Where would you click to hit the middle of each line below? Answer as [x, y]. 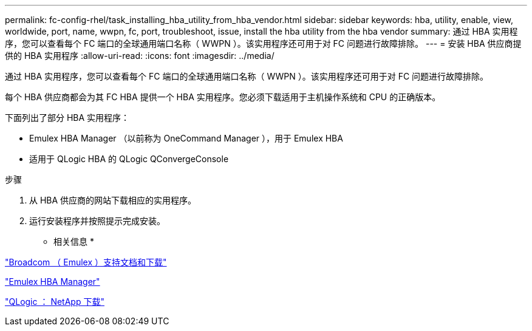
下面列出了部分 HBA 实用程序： [67, 118]
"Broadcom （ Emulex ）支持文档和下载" [86, 262]
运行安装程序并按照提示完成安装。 [97, 221]
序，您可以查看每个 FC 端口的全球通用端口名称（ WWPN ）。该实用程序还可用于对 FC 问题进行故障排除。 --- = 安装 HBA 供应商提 [263, 43]
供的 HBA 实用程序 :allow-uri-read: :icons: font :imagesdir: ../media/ [140, 56]
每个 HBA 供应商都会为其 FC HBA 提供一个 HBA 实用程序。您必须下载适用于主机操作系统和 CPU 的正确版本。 [223, 97]
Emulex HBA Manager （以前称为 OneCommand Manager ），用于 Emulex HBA [186, 138]
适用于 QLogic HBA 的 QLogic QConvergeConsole [129, 159]
